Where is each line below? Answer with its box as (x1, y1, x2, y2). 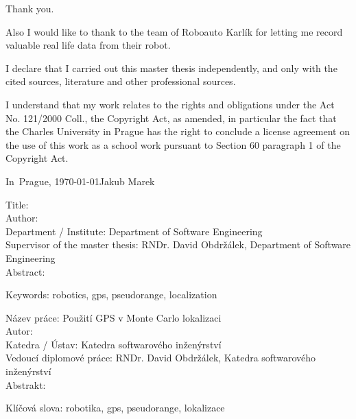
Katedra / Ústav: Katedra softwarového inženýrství (5, 337, 222, 351)
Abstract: (5, 264, 45, 278)
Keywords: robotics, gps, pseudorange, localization (5, 287, 217, 302)
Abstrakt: (5, 377, 46, 392)
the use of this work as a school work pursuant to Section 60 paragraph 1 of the (5, 137, 341, 152)
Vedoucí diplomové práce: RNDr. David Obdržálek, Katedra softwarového (5, 350, 316, 365)
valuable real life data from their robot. (5, 38, 171, 52)
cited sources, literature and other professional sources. (5, 74, 236, 88)
